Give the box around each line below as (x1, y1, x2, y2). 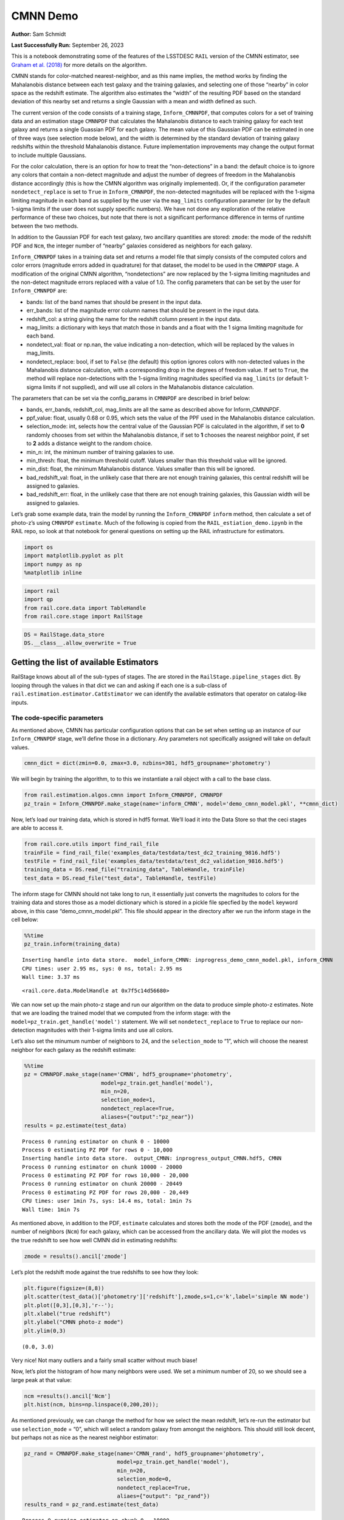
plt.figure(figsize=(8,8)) (24, 1285, 105, 1291)
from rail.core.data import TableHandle (24, 604, 146, 611)
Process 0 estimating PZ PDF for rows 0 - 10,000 (22, 1146, 173, 1153)
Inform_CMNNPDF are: (11, 287, 68, 294)
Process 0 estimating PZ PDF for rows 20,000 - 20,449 (22, 1189, 189, 1196)
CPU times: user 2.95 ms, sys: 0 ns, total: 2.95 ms (22, 965, 182, 972)
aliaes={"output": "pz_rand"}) (117, 1493, 210, 1499)
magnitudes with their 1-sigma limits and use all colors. (36, 1026, 174, 1034)
